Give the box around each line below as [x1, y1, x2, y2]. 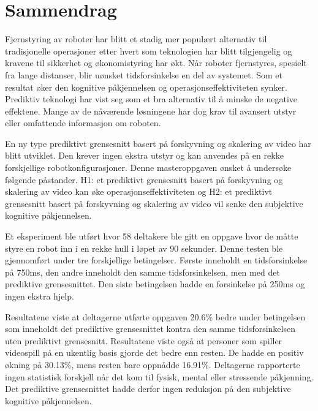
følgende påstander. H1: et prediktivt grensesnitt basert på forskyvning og [5, 173, 283, 186]
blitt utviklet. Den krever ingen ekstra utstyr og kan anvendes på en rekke [5, 149, 284, 162]
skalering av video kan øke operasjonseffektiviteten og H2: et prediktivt [5, 185, 273, 198]
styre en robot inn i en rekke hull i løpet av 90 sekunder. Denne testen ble [5, 241, 283, 254]
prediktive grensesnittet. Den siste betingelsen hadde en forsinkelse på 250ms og [5, 277, 305, 290]
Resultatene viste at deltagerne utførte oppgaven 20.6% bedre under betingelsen [5, 310, 306, 323]
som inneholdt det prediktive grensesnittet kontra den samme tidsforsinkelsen [5, 322, 295, 335]
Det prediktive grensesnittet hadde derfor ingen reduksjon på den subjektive [5, 382, 291, 395]
